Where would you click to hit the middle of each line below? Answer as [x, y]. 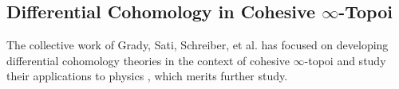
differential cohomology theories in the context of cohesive [148, 60]
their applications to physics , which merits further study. [147, 76]
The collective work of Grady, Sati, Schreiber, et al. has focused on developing [198, 45]
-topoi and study [345, 60]
